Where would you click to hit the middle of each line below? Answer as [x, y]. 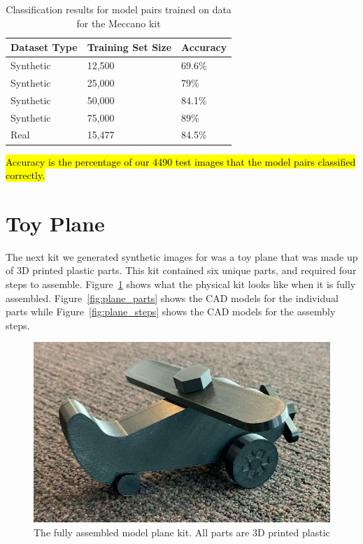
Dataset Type [44, 47]
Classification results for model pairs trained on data [119, 9]
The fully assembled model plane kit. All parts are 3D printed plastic [182, 532]
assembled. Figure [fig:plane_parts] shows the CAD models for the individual [172, 298]
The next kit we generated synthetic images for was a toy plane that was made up [182, 256]
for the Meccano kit [119, 23]
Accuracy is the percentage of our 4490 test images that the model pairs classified [181, 161]
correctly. [26, 175]
